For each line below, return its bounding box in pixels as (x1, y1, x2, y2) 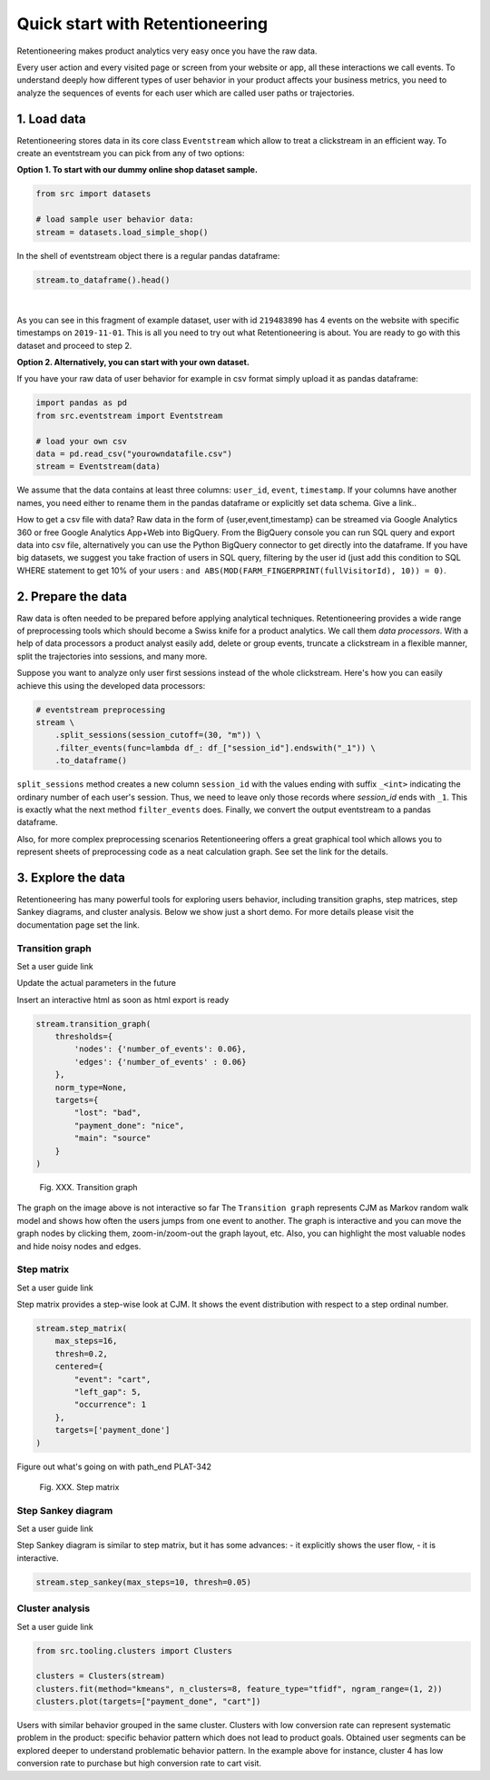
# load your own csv (35, 436, 127, 446)
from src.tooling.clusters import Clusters (35, 1646, 233, 1656)
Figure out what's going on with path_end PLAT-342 (16, 1461, 212, 1472)
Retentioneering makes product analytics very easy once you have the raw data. (16, 45, 318, 56)
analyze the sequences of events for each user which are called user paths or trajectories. (16, 87, 355, 98)
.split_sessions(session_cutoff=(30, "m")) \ (54, 730, 261, 741)
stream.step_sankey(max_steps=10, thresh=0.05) (35, 1576, 251, 1587)
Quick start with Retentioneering (16, 14, 268, 34)
